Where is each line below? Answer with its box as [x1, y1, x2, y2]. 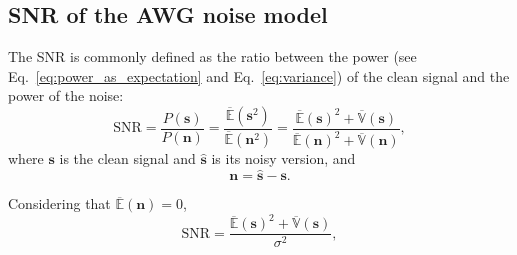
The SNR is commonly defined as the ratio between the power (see [8, 46, 417, 67]
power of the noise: [8, 85, 124, 106]
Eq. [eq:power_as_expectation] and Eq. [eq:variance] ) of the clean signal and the [8, 65, 510, 86]
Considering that [8, 193, 111, 214]
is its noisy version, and [211, 148, 356, 169]
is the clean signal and [59, 148, 196, 169]
